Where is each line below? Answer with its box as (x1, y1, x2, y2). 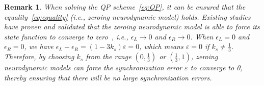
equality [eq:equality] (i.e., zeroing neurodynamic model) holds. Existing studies (4, 11, 251, 22)
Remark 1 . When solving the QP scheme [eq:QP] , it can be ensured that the (4, 2, 246, 12)
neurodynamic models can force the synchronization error (4, 62, 182, 73)
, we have (24, 41, 54, 52)
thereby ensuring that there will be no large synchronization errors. (4, 72, 212, 82)
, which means (139, 41, 183, 52)
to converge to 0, (190, 62, 243, 73)
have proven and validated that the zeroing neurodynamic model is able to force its (4, 21, 260, 32)
